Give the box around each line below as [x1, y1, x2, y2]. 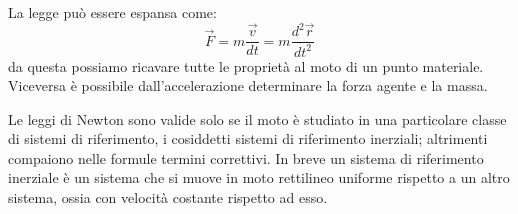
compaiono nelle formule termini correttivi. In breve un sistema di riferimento [8, 147, 484, 168]
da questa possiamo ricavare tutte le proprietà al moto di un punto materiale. [8, 55, 484, 76]
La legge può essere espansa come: [8, 2, 217, 22]
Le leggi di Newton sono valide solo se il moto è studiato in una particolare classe [8, 108, 507, 129]
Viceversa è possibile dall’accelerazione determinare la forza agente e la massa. [8, 75, 488, 96]
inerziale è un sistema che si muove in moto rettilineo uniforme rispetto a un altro [8, 167, 510, 188]
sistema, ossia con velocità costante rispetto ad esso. [8, 187, 328, 208]
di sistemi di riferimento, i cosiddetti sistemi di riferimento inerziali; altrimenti [8, 128, 488, 149]
